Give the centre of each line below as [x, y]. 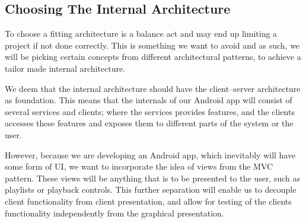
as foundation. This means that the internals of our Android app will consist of [149, 100]
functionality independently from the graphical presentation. [114, 213]
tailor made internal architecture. [65, 68]
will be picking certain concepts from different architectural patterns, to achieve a [153, 57]
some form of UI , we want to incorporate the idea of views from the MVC [139, 166]
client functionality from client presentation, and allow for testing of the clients [148, 201]
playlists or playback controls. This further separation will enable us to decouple [151, 189]
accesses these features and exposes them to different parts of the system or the [149, 123]
